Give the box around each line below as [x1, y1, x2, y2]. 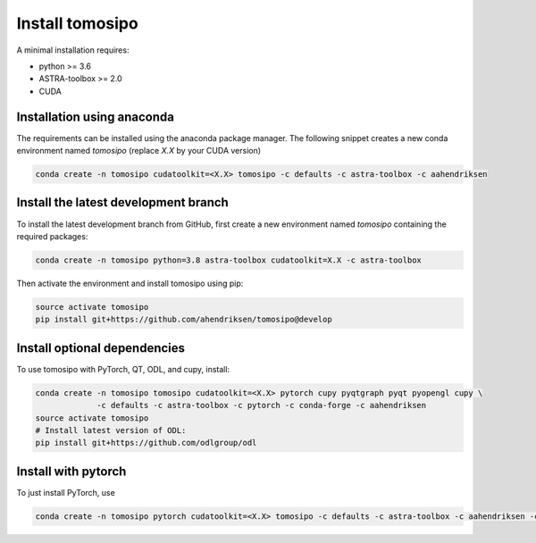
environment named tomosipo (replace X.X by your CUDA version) [16, 146, 262, 156]
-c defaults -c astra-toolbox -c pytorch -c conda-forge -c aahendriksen [96, 400, 427, 411]
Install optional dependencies [16, 340, 186, 355]
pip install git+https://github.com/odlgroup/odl [35, 438, 257, 448]
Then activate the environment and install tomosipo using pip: [16, 278, 244, 288]
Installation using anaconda [16, 109, 174, 124]
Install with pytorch [16, 464, 127, 479]
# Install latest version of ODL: [35, 425, 187, 435]
